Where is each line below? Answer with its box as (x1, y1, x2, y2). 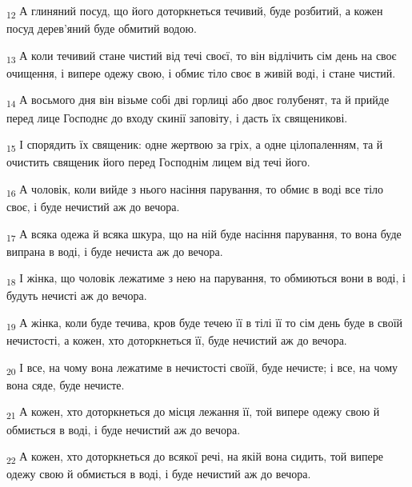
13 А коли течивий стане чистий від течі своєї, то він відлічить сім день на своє (6, 46, 397, 66)
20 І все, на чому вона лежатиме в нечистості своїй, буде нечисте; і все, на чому (6, 358, 398, 377)
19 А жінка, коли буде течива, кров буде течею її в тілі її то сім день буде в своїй (6, 314, 403, 333)
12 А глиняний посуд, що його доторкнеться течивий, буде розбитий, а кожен (6, 2, 383, 21)
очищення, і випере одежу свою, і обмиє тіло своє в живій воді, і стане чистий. (6, 64, 396, 81)
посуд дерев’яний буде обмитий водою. (6, 20, 197, 37)
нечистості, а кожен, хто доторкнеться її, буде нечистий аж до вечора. (6, 332, 347, 349)
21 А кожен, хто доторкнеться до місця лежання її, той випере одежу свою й (6, 403, 380, 422)
